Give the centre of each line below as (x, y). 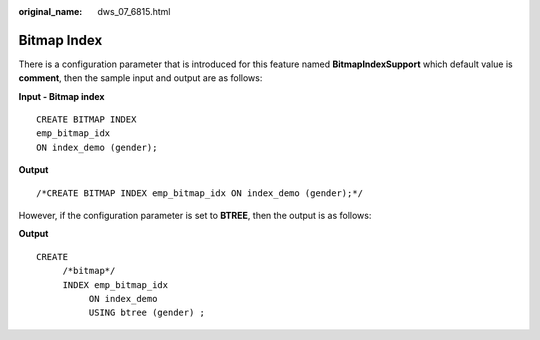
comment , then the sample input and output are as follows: (140, 78)
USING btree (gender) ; (146, 313)
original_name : (50, 11)
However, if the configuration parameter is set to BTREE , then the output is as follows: (195, 216)
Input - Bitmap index (61, 96)
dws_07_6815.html (134, 11)
